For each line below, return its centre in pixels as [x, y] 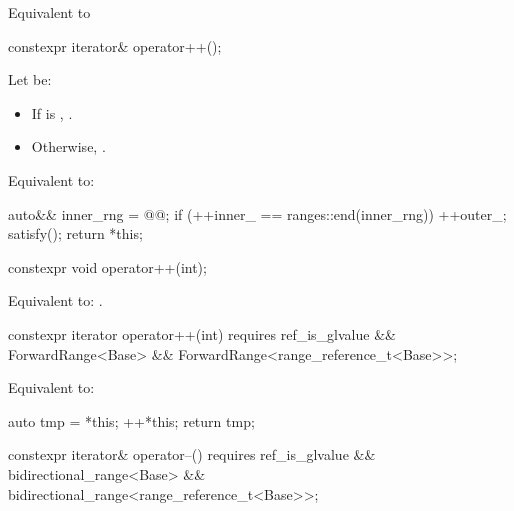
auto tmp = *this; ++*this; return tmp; [131, 420]
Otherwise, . [68, 146]
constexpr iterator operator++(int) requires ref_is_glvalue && [202, 333]
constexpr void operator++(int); [107, 266]
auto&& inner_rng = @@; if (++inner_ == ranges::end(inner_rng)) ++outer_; [257, 213]
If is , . [52, 112]
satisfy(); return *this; [75, 233]
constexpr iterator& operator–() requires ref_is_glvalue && [192, 454]
